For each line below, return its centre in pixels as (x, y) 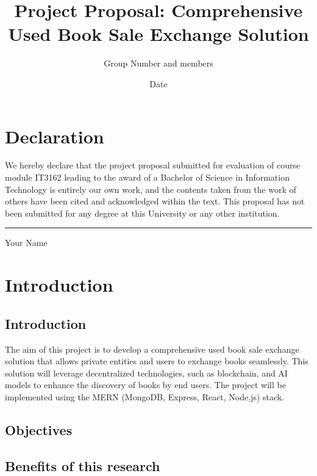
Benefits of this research (83, 465)
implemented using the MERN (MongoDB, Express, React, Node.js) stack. (145, 396)
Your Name (26, 243)
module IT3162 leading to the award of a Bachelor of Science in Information (147, 177)
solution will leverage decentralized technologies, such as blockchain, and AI (146, 373)
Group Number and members (158, 63)
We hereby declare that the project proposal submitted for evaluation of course (153, 165)
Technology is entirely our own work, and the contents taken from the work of (151, 189)
